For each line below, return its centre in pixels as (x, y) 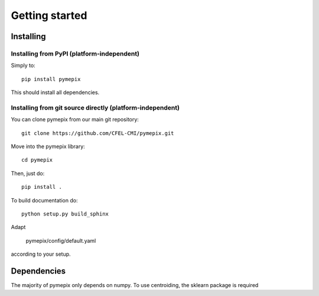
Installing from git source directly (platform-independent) (95, 108)
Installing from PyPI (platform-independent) (75, 53)
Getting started (49, 15)
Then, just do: (28, 173)
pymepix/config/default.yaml (61, 240)
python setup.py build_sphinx (65, 214)
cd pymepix (37, 160)
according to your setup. (41, 254)
